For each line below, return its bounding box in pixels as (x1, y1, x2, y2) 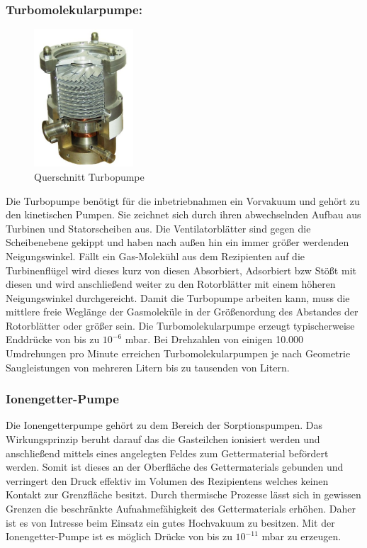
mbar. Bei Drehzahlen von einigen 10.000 (125, 332, 304, 347)
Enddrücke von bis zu (6, 332, 100, 347)
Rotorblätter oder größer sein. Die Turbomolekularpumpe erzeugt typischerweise (6, 318, 355, 332)
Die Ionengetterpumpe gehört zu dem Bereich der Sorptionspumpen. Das (6, 418, 322, 432)
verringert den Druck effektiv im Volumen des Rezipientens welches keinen (6, 473, 329, 488)
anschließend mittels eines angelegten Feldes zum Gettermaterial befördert (6, 445, 329, 460)
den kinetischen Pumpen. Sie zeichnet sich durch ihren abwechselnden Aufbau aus (6, 207, 361, 222)
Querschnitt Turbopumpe (34, 169, 145, 184)
